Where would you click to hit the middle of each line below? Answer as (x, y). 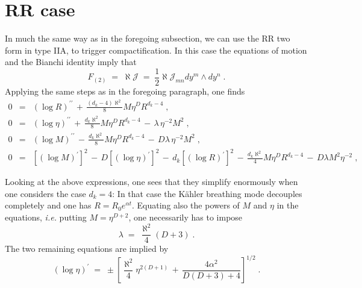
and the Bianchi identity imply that (71, 62)
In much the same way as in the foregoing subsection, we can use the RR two (148, 38)
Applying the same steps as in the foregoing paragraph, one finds (125, 91)
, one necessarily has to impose (186, 217)
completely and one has (48, 205)
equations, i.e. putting (46, 217)
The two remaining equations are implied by (87, 249)
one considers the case (45, 193)
